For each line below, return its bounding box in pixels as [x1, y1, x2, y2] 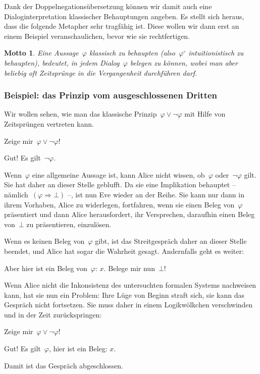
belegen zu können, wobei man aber [130, 57, 238, 68]
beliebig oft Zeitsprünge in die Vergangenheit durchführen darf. [4, 67, 197, 78]
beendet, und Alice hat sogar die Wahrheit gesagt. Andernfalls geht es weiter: [4, 245, 244, 256]
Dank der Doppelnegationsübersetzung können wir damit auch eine [4, 1, 212, 11]
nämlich [4, 189, 28, 199]
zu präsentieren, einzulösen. [26, 219, 112, 229]
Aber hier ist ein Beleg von [4, 262, 87, 273]
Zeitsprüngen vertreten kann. [4, 118, 94, 129]
